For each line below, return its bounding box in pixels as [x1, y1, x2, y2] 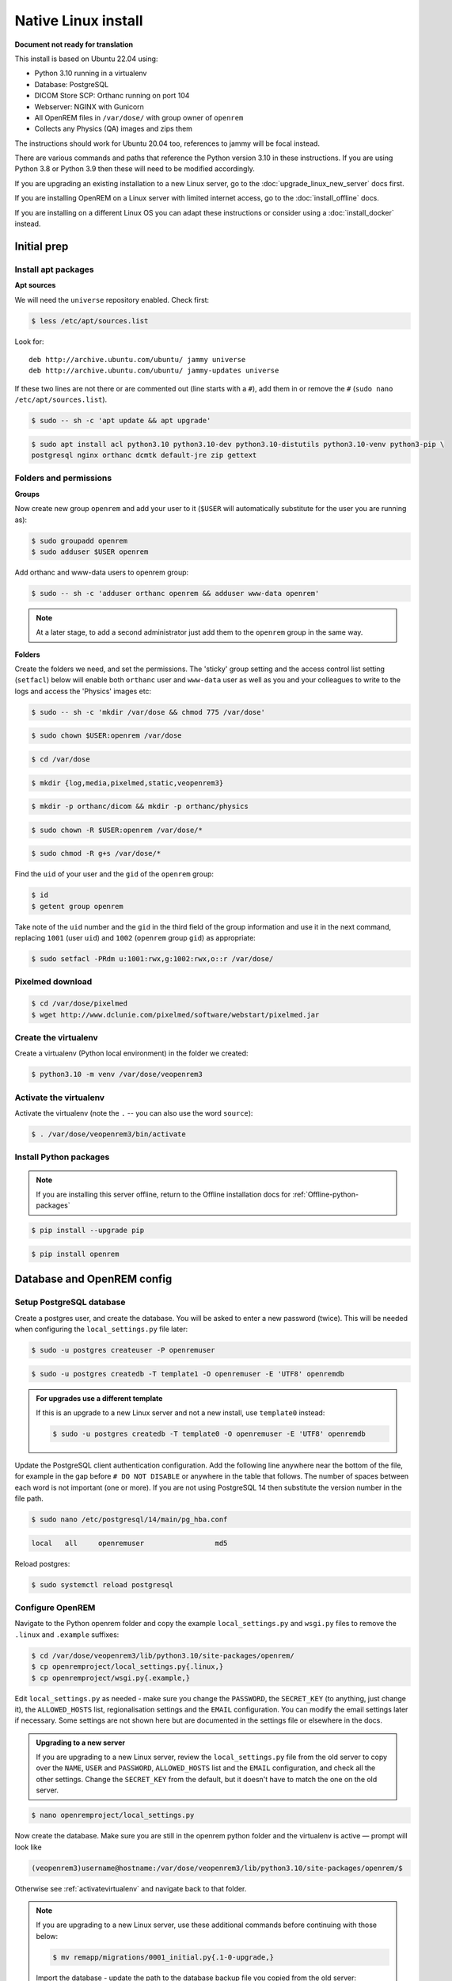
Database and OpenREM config [14, 1273, 173, 1286]
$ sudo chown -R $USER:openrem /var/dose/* [31, 825, 203, 834]
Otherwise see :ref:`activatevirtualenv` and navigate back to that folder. [14, 1884, 247, 1893]
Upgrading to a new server [36, 1738, 126, 1747]
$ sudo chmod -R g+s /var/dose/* [31, 849, 161, 858]
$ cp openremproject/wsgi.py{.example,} [31, 1673, 190, 1682]
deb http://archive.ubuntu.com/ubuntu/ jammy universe [28, 355, 246, 364]
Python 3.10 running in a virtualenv [34, 68, 147, 78]
